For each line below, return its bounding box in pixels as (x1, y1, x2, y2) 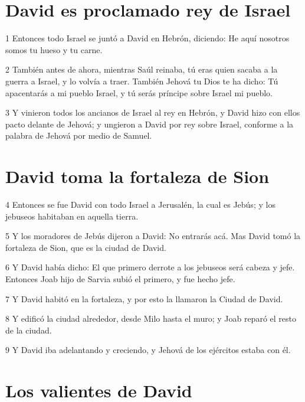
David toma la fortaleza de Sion (5, 164, 270, 188)
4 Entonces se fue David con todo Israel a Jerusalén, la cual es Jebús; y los (5, 198, 276, 210)
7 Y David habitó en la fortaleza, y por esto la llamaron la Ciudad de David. (5, 292, 283, 305)
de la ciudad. (5, 323, 52, 336)
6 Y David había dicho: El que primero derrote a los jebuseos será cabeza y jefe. (5, 261, 295, 273)
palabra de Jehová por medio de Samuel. (5, 129, 152, 142)
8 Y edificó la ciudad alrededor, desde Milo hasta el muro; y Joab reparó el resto (5, 312, 296, 325)
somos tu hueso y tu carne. (5, 43, 103, 55)
